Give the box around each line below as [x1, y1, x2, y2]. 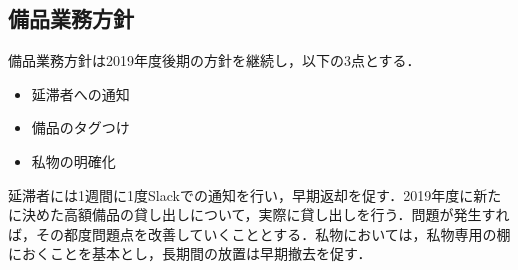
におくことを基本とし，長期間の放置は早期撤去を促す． [8, 243, 372, 264]
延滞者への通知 [31, 83, 130, 104]
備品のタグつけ [31, 117, 130, 138]
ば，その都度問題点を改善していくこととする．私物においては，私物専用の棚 [8, 223, 511, 244]
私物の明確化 [31, 150, 116, 171]
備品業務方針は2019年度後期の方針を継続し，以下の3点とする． [8, 50, 421, 71]
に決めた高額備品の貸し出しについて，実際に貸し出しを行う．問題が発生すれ [8, 204, 510, 225]
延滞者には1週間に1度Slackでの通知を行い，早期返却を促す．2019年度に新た [8, 184, 502, 205]
